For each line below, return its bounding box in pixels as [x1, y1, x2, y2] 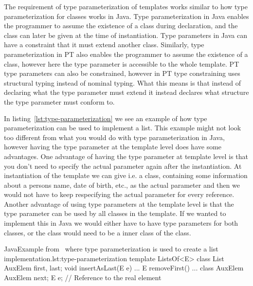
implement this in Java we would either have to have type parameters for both [4, 218, 238, 228]
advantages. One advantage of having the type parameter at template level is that [4, 151, 248, 161]
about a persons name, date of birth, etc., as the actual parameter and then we [4, 179, 240, 190]
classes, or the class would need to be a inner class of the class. [4, 227, 191, 237]
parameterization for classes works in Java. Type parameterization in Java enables [4, 11, 249, 21]
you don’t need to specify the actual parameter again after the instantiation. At [4, 161, 242, 171]
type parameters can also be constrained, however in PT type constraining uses [4, 68, 240, 78]
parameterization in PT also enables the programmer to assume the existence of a [4, 49, 248, 59]
